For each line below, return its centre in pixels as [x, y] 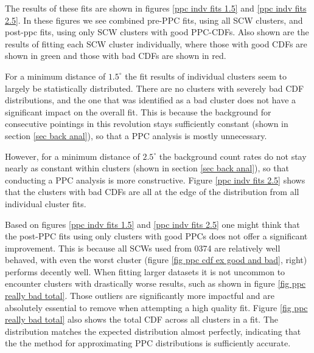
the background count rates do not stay [233, 156]
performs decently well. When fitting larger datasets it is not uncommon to [145, 271]
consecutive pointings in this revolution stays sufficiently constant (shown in [147, 124]
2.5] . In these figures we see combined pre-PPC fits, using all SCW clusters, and [154, 20]
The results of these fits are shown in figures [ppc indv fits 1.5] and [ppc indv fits [156, 8]
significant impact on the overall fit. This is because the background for [138, 111]
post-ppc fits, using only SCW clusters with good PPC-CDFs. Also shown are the [157, 32]
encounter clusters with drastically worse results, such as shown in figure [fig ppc [155, 283]
